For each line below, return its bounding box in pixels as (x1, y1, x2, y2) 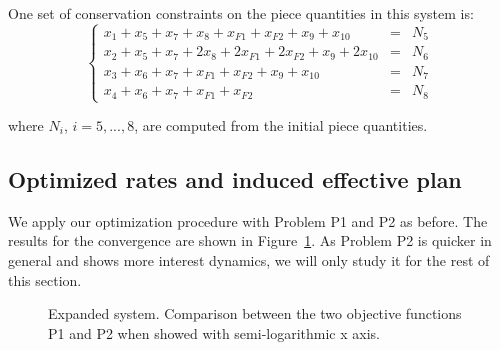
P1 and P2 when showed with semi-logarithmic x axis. (48, 322, 380, 343)
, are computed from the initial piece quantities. (134, 115, 428, 136)
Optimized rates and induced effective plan (8, 164, 462, 195)
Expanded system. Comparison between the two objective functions (48, 303, 462, 324)
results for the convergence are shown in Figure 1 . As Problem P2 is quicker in (8, 230, 492, 251)
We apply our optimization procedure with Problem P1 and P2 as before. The (8, 210, 488, 231)
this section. (8, 269, 82, 290)
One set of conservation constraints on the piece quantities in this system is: (8, 3, 474, 23)
